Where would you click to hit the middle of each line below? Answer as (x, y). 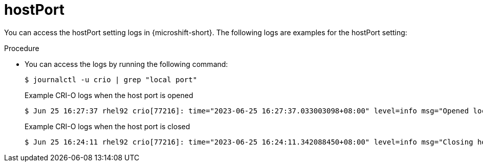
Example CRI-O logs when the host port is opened (109, 95)
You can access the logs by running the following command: (126, 64)
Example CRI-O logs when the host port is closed (107, 126)
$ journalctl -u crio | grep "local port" (111, 79)
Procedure (22, 48)
